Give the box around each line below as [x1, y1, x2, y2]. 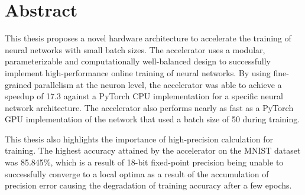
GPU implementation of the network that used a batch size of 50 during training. [5, 113, 300, 125]
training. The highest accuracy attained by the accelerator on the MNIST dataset [5, 144, 301, 157]
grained [5, 78, 32, 90]
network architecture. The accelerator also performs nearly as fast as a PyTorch [5, 101, 294, 113]
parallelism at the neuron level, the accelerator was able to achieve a [34, 78, 282, 90]
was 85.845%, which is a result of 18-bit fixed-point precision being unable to [5, 156, 284, 168]
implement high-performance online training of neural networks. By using [5, 66, 271, 79]
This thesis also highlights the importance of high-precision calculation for [5, 132, 274, 145]
